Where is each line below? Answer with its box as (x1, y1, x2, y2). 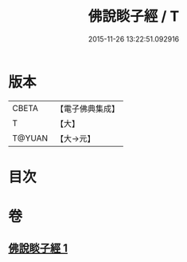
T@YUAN (12, 133, 49, 144)
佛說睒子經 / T (88, 7, 180, 26)
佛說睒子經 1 (8, 241, 68, 256)
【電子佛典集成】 (55, 103, 120, 114)
